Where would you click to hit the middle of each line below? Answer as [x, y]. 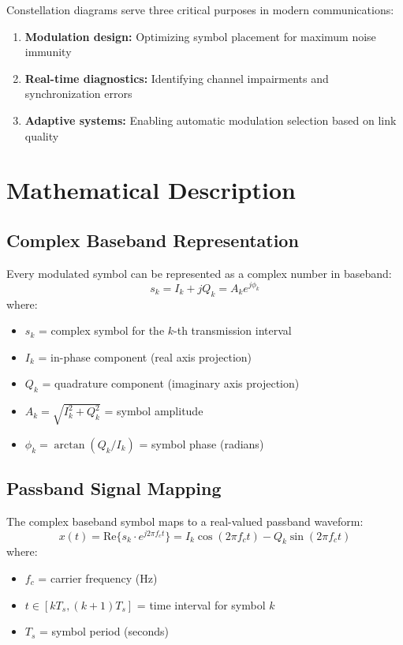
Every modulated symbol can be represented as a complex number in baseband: [199, 273]
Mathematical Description [151, 190]
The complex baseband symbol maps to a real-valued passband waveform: [185, 521]
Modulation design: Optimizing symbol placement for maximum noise [200, 36]
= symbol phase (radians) [201, 443]
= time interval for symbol [201, 604]
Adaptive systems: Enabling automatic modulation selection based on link [211, 120]
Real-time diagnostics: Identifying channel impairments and [177, 78]
